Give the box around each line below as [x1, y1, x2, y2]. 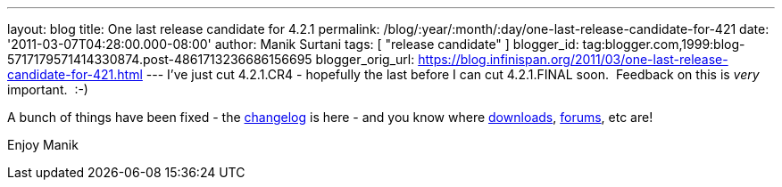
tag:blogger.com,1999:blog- [582, 37, 745, 52]
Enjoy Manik [7, 137, 79, 152]
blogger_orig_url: [315, 52, 415, 67]
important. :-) [7, 82, 88, 97]
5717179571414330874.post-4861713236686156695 [7, 52, 312, 67]
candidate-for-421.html [7, 67, 143, 82]
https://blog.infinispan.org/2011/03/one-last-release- [418, 52, 728, 67]
